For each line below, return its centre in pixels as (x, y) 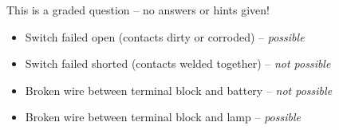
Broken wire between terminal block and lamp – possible (163, 117)
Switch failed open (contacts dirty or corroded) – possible (165, 36)
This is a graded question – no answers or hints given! (138, 10)
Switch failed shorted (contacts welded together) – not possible (178, 63)
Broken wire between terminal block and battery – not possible (179, 90)
